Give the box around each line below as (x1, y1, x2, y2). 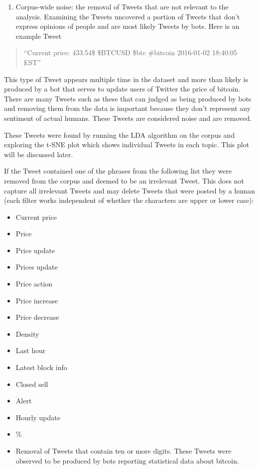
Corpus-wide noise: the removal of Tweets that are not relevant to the (15, 1, 229, 11)
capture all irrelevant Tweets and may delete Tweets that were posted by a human (4, 185, 255, 195)
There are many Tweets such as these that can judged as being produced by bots (4, 93, 252, 103)
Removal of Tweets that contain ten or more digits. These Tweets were (15, 446, 232, 456)
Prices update (15, 262, 58, 272)
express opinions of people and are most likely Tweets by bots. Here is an (15, 21, 240, 31)
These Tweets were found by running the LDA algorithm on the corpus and (4, 129, 235, 140)
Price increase (15, 295, 58, 305)
